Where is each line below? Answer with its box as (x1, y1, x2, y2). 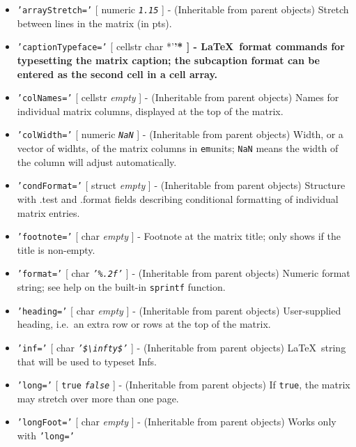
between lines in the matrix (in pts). (17, 15, 172, 30)
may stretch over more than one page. (17, 391, 179, 405)
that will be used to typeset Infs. (17, 354, 157, 368)
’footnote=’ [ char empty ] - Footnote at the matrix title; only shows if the (17, 229, 341, 243)
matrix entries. (17, 205, 80, 220)
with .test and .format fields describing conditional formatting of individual (17, 191, 339, 206)
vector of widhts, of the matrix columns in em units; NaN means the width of (17, 141, 339, 155)
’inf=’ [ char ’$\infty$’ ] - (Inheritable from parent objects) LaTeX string (17, 340, 346, 354)
